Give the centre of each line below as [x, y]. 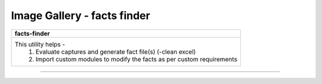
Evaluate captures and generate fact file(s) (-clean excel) [116, 52]
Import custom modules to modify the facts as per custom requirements [137, 59]
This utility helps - [40, 44]
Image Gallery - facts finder [80, 15]
